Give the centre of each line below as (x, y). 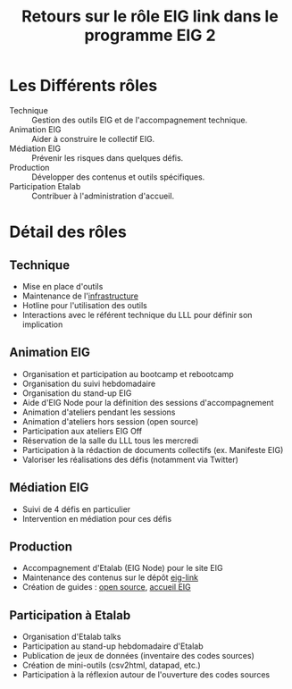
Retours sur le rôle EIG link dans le (150, 17)
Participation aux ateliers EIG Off (82, 431)
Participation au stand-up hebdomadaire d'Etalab (113, 646)
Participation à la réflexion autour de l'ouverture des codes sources (146, 675)
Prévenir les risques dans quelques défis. (108, 157)
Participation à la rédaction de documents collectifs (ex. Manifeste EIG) (153, 450)
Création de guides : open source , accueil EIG (106, 587)
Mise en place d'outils (63, 286)
